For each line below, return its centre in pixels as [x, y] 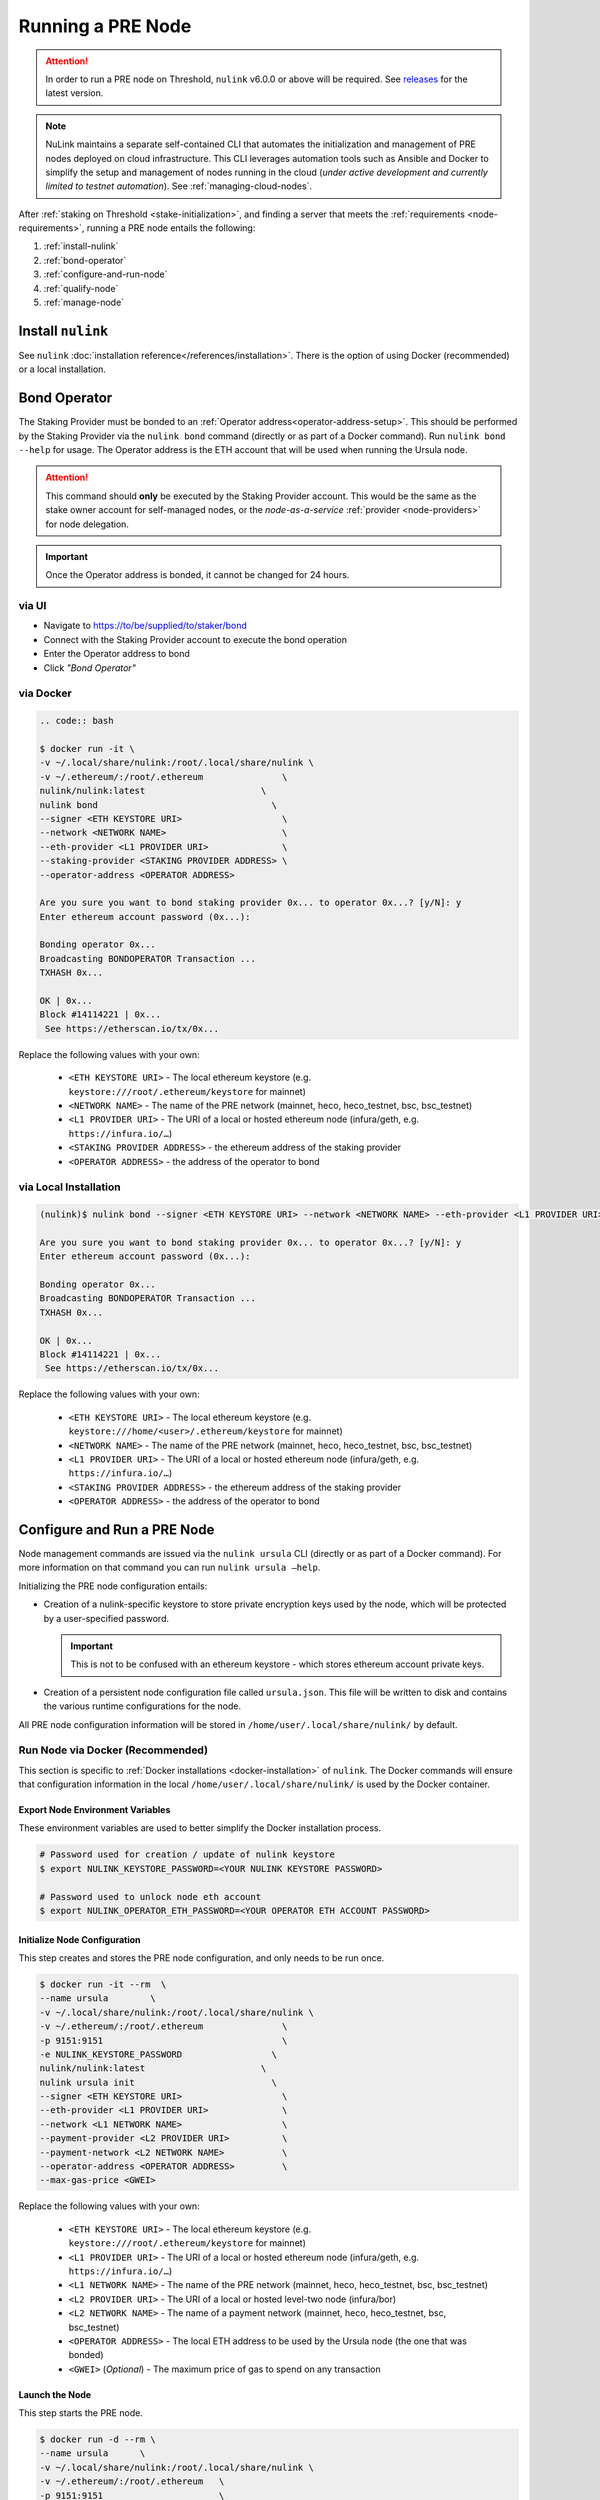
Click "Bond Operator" [90, 667]
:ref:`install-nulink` [81, 246]
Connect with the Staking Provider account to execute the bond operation [195, 639]
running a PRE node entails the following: [171, 228]
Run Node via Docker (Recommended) [113, 1750]
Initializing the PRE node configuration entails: [113, 1586]
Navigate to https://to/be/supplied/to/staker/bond [145, 626]
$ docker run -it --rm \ [103, 1984]
